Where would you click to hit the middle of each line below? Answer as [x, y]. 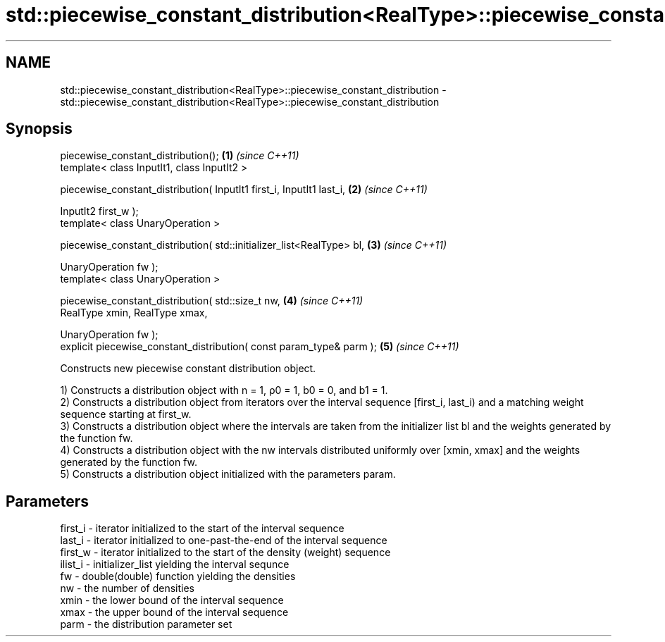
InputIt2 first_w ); [99, 211]
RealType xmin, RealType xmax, [134, 313]
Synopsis [39, 129]
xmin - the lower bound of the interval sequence [172, 600]
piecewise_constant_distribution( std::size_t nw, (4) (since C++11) [212, 301]
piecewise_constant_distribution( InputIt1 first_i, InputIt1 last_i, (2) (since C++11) [244, 190]
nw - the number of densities [127, 588]
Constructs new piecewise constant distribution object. [188, 369]
